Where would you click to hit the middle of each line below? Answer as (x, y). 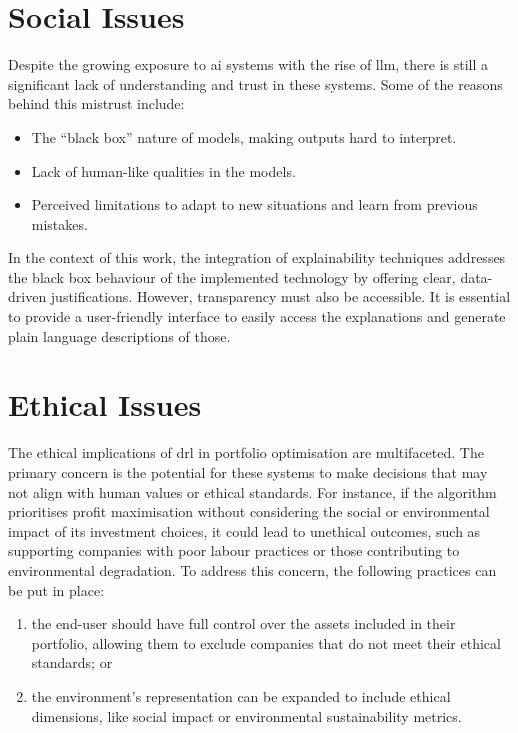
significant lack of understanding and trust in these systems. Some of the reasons (255, 83)
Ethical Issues (105, 404)
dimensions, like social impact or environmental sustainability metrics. (246, 715)
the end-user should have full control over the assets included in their (243, 623)
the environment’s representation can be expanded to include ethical (241, 695)
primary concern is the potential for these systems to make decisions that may (248, 471)
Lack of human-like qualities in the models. (163, 170)
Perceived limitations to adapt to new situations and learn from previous (254, 204)
